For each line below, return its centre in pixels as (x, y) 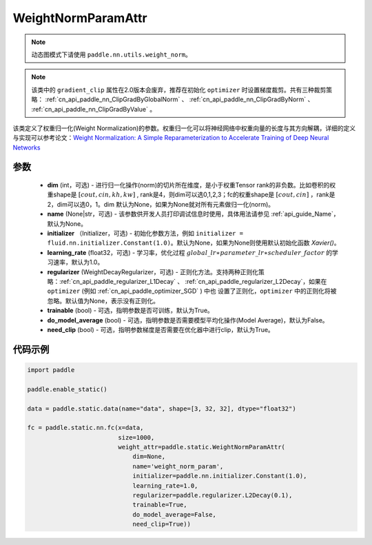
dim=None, (149, 457)
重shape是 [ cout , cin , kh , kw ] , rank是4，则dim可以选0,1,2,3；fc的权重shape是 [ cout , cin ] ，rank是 (191, 195)
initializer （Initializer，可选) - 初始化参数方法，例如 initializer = (145, 234)
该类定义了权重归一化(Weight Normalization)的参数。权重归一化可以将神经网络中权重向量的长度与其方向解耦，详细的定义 (184, 128)
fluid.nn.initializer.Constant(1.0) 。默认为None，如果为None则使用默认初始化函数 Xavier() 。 (194, 243)
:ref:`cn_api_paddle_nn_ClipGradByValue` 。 (94, 109)
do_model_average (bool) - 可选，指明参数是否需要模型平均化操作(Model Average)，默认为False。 (188, 320)
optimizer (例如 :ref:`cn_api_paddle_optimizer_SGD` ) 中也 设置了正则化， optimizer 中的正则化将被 (192, 291)
